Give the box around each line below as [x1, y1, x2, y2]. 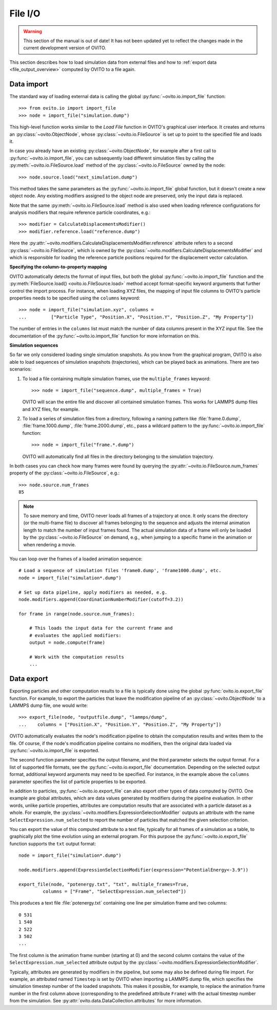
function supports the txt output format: [9, 840, 96, 846]
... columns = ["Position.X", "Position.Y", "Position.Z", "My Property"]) [18, 721, 222, 728]
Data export [9, 675, 48, 683]
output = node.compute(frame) [29, 640, 105, 646]
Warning [23, 28, 42, 34]
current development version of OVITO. [23, 45, 106, 51]
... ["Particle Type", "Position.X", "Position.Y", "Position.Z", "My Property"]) [18, 314, 254, 320]
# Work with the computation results [29, 654, 124, 660]
